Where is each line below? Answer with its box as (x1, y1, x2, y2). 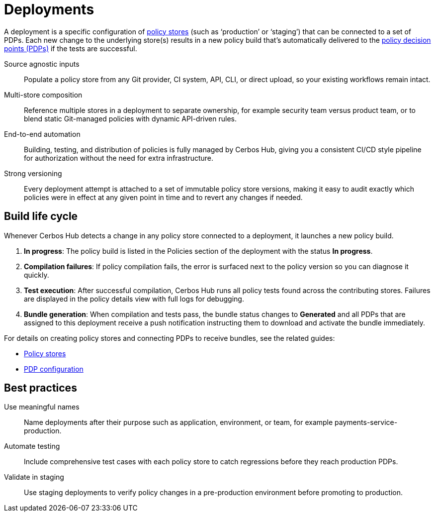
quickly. (24, 270, 49, 279)
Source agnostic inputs (4, 59, 80, 68)
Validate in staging (4, 473, 64, 482)
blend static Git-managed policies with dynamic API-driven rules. (24, 114, 237, 123)
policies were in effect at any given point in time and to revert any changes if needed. (24, 193, 303, 202)
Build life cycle (4, 210, 78, 223)
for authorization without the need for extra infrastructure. (24, 153, 214, 162)
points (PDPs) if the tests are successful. (4, 44, 137, 53)
